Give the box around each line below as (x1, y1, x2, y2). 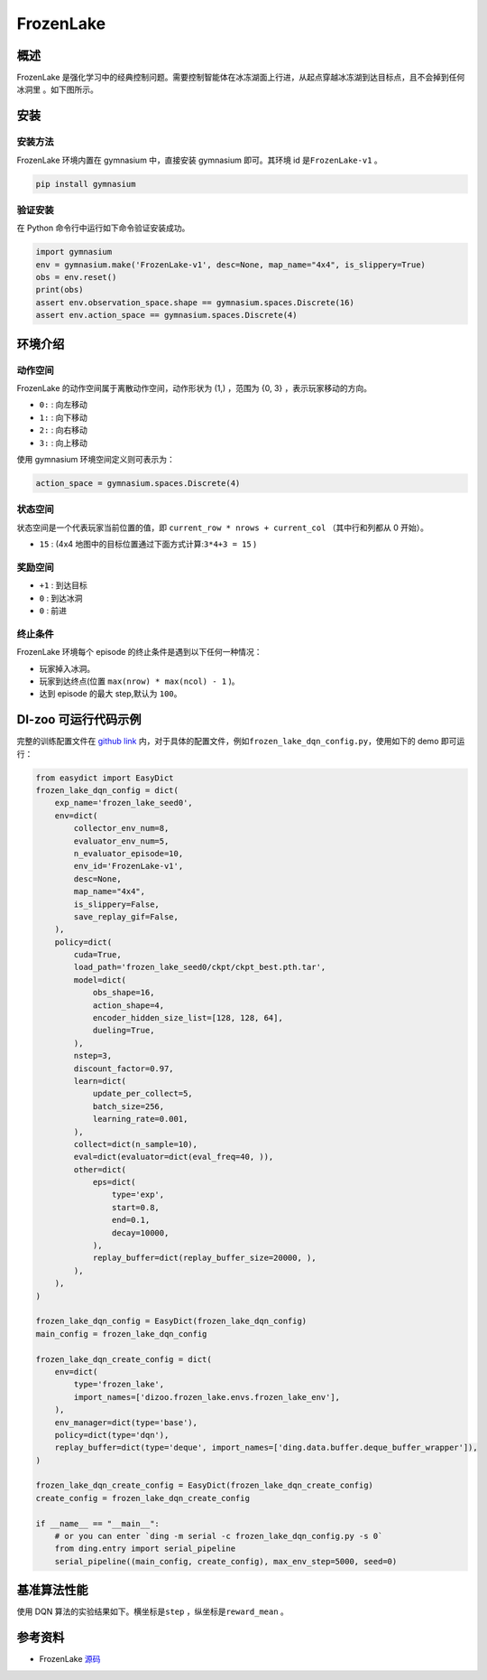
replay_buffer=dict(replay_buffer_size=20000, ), (92, 1253, 317, 1264)
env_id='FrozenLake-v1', (73, 861, 184, 872)
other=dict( (73, 1164, 126, 1174)
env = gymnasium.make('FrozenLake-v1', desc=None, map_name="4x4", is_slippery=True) (35, 259, 426, 270)
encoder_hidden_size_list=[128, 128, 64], (92, 1013, 283, 1023)
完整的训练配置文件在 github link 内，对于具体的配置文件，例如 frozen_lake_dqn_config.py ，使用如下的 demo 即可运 (16, 736, 465, 747)
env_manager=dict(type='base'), (54, 1417, 198, 1427)
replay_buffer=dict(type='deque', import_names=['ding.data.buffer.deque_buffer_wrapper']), (54, 1442, 478, 1453)
